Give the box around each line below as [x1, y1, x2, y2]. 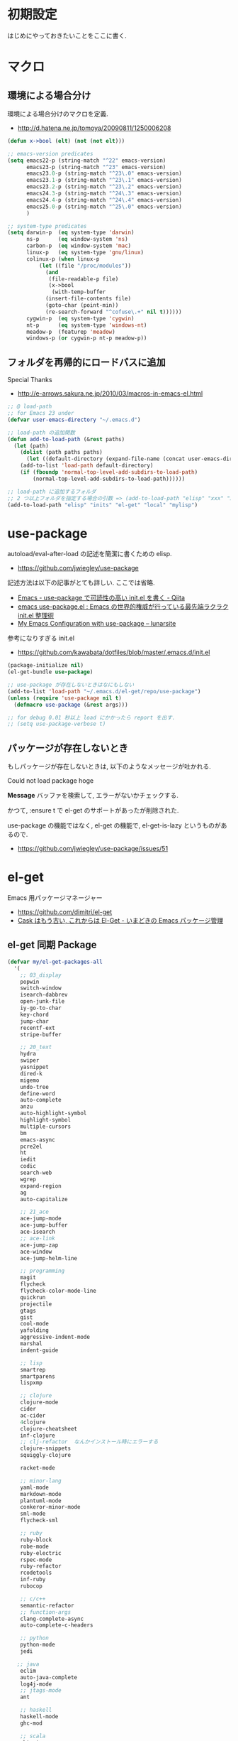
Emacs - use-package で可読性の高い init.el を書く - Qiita [17, 594, 186, 602]
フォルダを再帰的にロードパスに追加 [7, 356, 166, 368]
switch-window [20, 985, 62, 992]
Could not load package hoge [7, 776, 94, 785]
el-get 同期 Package [7, 939, 97, 951]
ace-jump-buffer [20, 1222, 69, 1229]
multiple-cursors [20, 1123, 72, 1130]
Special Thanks [7, 376, 52, 384]
